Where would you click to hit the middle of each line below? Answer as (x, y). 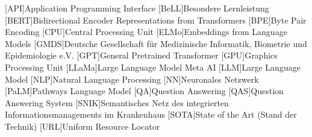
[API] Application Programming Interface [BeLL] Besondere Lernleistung (137, 8)
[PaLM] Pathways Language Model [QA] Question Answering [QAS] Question (144, 91)
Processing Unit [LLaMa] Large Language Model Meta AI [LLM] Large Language (153, 67)
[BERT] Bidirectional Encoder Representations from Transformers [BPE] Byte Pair (156, 20)
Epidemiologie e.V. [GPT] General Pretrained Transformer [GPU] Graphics (141, 55)
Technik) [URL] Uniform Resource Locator (83, 126)
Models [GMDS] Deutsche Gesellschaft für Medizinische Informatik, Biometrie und (156, 43)
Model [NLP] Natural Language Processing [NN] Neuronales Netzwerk (132, 79)
